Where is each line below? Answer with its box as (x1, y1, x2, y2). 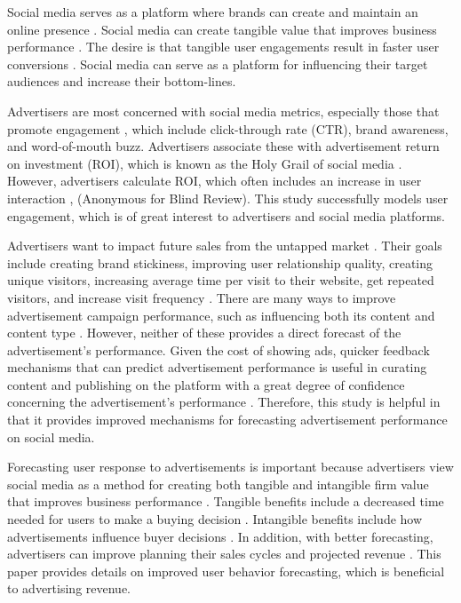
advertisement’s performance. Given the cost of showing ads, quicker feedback (7, 340, 430, 359)
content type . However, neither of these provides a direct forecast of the (7, 323, 401, 342)
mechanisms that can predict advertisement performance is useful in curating (7, 358, 427, 377)
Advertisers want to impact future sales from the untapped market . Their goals (7, 236, 442, 255)
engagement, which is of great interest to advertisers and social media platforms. (7, 206, 445, 225)
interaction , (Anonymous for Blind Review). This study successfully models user (7, 188, 449, 207)
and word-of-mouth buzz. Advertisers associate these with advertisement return (7, 137, 440, 155)
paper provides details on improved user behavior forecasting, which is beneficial (7, 561, 445, 580)
